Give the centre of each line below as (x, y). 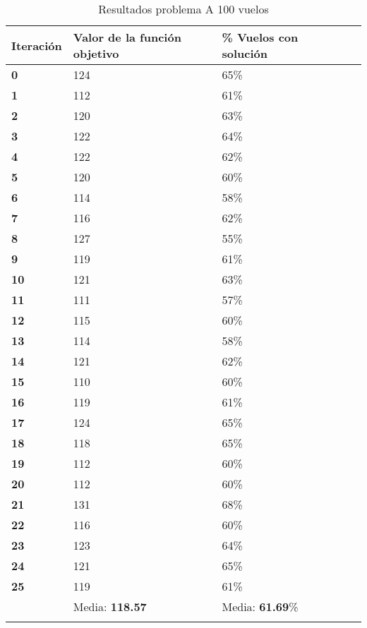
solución (245, 53)
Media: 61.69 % (260, 606)
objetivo (96, 53)
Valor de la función (127, 37)
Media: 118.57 (110, 606)
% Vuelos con (260, 37)
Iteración (37, 45)
